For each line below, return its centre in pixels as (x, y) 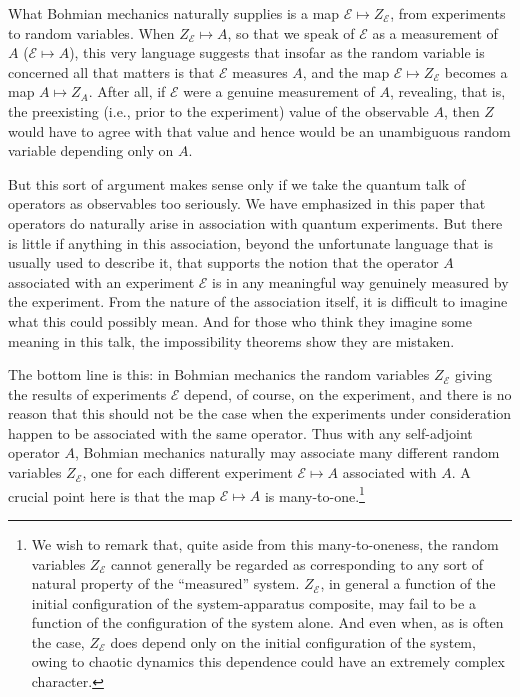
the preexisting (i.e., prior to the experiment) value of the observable (218, 110)
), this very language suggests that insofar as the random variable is (277, 52)
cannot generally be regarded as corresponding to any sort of (297, 563)
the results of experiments (87, 393)
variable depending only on (91, 150)
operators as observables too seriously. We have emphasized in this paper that (247, 203)
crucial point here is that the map (112, 495)
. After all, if (127, 91)
